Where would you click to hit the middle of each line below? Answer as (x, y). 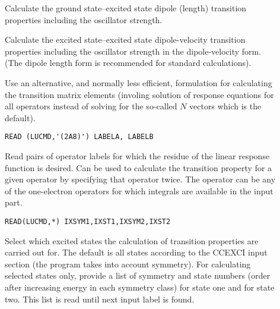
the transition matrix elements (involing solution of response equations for (139, 94)
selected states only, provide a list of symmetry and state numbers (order (138, 275)
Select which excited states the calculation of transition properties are (132, 240)
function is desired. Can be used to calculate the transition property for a (139, 167)
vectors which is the (225, 106)
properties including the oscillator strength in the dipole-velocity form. (133, 51)
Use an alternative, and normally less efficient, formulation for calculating (139, 82)
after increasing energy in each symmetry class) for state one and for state (140, 287)
